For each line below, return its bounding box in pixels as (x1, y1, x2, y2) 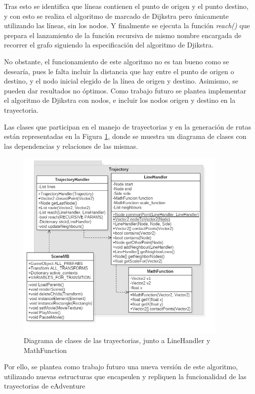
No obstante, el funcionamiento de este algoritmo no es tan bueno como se (4, 56, 229, 66)
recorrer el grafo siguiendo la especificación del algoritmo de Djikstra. (4, 40, 214, 50)
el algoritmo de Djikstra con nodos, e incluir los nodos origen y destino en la (4, 95, 236, 105)
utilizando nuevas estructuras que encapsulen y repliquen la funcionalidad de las (4, 371, 247, 381)
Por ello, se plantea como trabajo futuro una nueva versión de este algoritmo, (4, 361, 238, 372)
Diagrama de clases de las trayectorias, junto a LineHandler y (24, 335, 211, 346)
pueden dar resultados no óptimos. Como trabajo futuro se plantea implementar (4, 85, 247, 95)
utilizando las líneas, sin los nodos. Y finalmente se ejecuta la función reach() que (4, 20, 250, 31)
